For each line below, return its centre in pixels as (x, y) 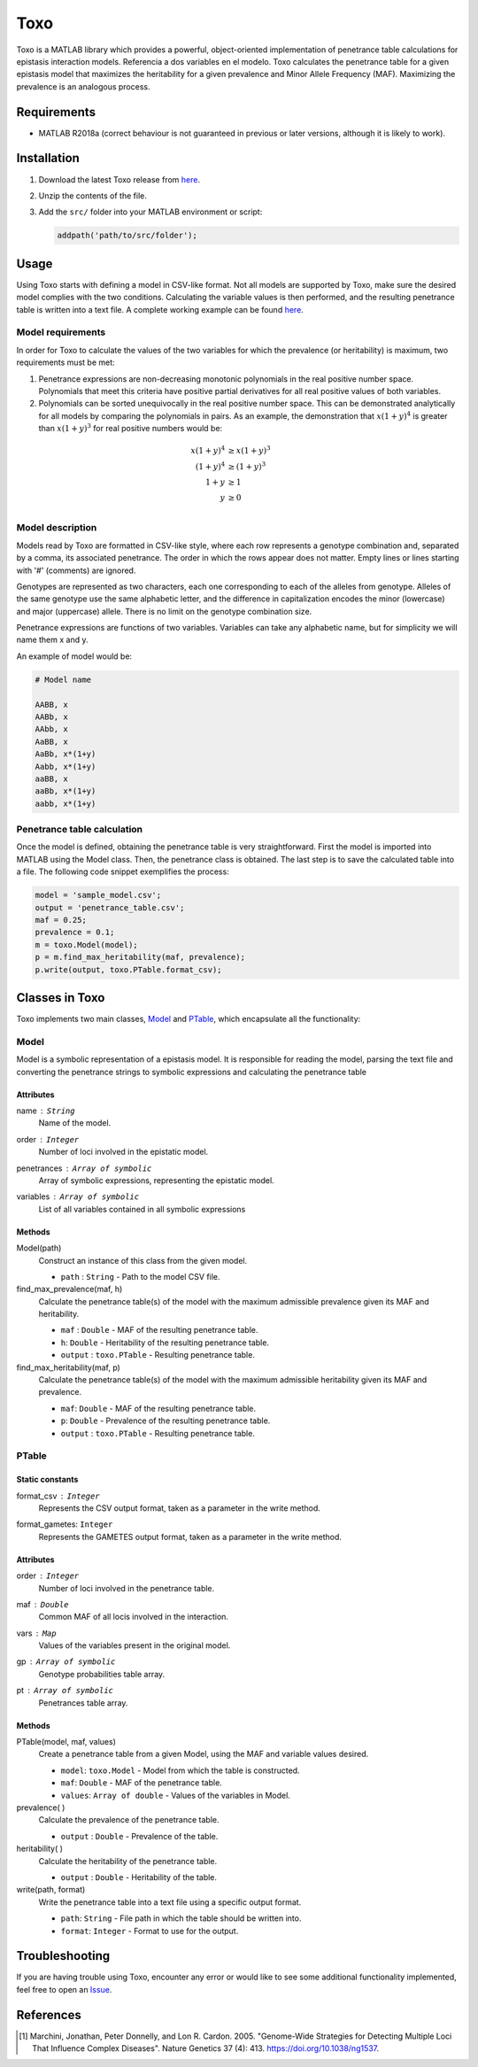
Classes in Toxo (61, 998)
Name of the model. (75, 1123)
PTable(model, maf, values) (66, 1742)
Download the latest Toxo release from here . (119, 179)
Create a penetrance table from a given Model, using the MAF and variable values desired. (204, 1754)
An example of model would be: (74, 656)
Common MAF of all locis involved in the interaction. (134, 1617)
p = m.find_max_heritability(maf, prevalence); (140, 957)
